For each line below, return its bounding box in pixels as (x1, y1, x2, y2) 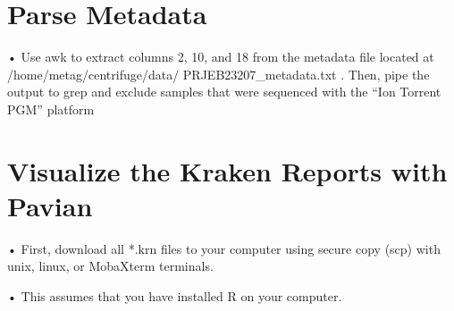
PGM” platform (7, 99, 95, 118)
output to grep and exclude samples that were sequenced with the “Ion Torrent (7, 82, 441, 101)
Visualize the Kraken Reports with (7, 152, 448, 189)
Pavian (7, 187, 93, 223)
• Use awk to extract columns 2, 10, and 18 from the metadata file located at (7, 47, 434, 66)
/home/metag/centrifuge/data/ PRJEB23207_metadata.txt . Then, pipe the (7, 64, 430, 83)
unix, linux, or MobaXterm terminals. (7, 256, 214, 275)
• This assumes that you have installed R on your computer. (7, 287, 342, 305)
